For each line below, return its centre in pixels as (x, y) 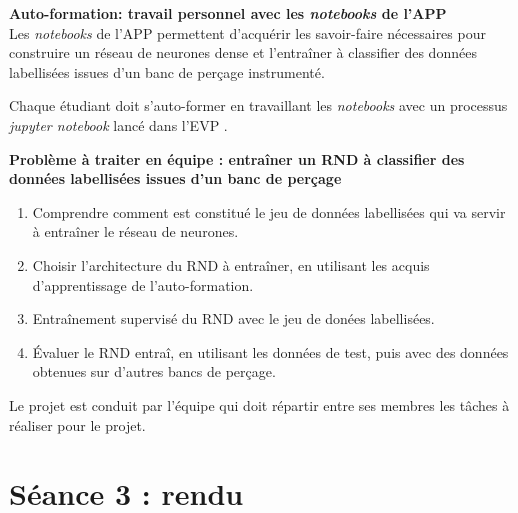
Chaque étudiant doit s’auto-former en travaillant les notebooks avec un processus (258, 105)
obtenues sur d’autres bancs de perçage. (154, 371)
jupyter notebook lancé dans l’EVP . (118, 124)
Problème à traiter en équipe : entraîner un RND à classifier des (237, 158)
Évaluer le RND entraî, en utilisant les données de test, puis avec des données (270, 351)
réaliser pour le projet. (77, 424)
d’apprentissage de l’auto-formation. (143, 284)
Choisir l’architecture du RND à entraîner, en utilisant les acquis (231, 264)
